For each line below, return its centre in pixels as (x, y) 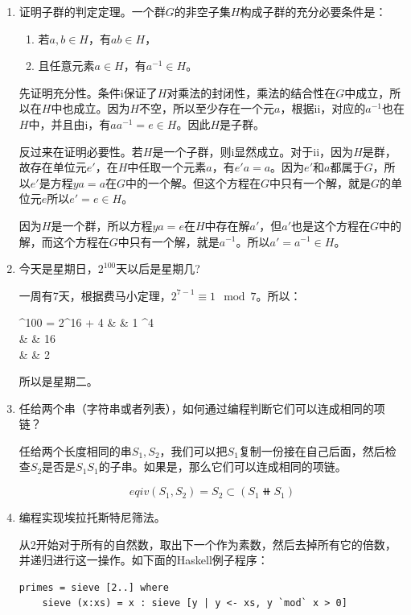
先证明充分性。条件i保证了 (88, 92)
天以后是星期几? (158, 268)
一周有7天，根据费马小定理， (95, 295)
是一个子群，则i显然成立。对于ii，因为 (253, 151)
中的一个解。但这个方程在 (193, 182)
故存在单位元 (53, 167)
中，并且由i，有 (70, 124)
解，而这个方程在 (64, 241)
